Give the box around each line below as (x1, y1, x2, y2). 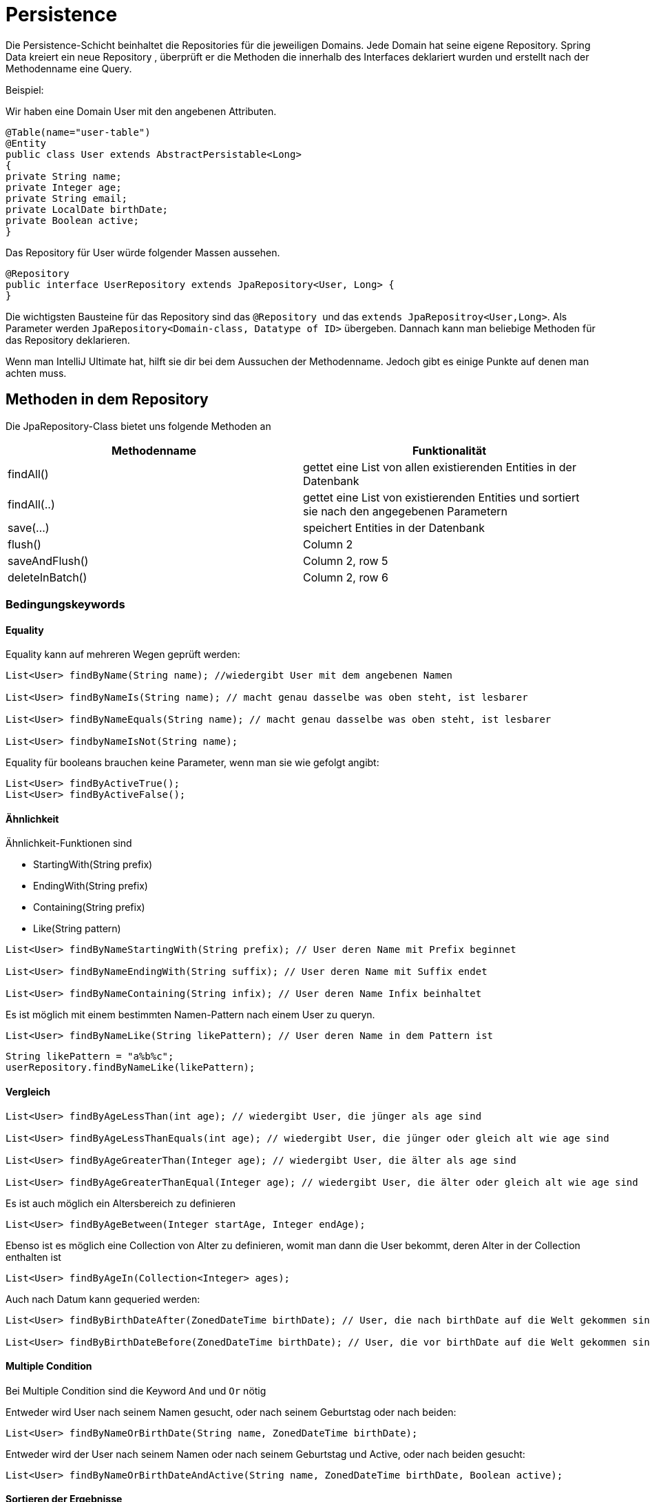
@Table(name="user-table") (6, 126, 151, 138)
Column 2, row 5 (303, 553, 388, 568)
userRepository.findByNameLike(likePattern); (6, 1062, 255, 1073)
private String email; (6, 192, 128, 204)
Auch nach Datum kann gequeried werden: (6, 1293, 200, 1305)
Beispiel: (6, 83, 44, 96)
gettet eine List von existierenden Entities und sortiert (303, 490, 580, 504)
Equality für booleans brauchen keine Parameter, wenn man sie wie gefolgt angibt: (6, 757, 379, 769)
